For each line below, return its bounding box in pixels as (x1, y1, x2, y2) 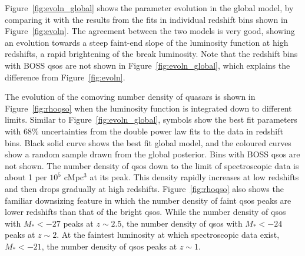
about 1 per (5, 171, 47, 183)
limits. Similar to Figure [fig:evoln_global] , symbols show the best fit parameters (5, 113, 297, 126)
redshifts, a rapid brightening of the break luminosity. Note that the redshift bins (5, 48, 298, 60)
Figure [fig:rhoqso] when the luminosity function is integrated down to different (5, 102, 292, 114)
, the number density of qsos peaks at (41, 240, 177, 252)
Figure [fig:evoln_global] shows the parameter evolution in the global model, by (5, 2, 294, 14)
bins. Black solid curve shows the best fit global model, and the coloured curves (5, 136, 291, 149)
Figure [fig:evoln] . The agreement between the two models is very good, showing (5, 25, 295, 37)
